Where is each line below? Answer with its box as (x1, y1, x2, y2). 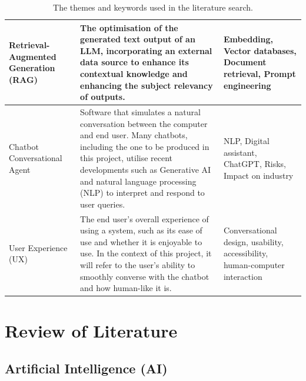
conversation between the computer (80, 117, 208, 129)
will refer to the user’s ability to (80, 258, 195, 270)
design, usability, (223, 235, 284, 248)
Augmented (9, 50, 56, 62)
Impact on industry (223, 169, 294, 181)
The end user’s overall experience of (80, 212, 209, 225)
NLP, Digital (223, 134, 270, 146)
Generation (9, 62, 55, 74)
